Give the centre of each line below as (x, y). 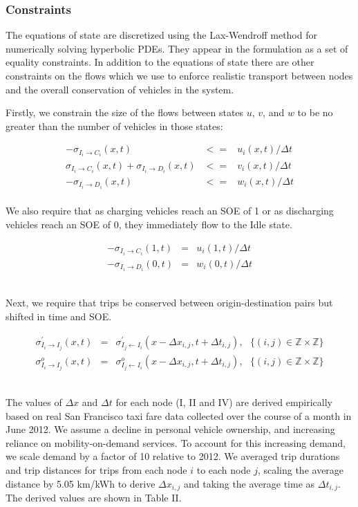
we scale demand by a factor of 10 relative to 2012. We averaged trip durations (173, 456)
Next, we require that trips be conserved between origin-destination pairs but (169, 303)
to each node (224, 470)
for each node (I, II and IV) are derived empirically (224, 402)
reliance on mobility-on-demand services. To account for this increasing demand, (176, 442)
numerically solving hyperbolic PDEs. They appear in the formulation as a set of (177, 48)
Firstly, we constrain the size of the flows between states (125, 112)
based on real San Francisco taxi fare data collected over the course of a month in (179, 415)
